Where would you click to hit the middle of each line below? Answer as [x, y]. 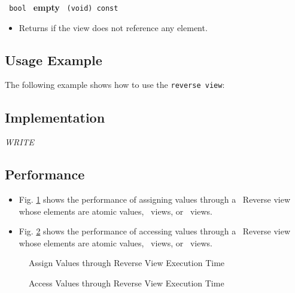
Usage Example [54, 59]
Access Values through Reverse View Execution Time [127, 283]
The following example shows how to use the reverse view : [115, 85]
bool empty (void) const [64, 7]
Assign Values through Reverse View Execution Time [127, 263]
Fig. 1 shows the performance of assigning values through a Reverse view [155, 199]
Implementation [55, 117]
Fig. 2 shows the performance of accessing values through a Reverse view [155, 231]
